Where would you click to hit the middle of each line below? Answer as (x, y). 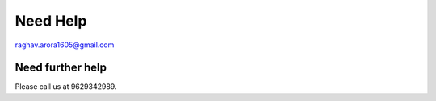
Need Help (51, 21)
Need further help (61, 68)
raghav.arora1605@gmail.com (65, 45)
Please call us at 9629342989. (66, 87)
